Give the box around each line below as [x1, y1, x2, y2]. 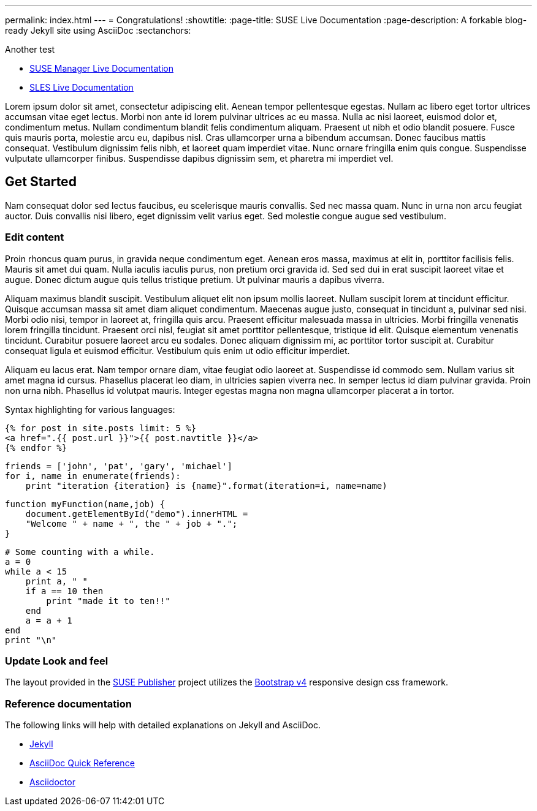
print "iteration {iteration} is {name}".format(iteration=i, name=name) [25, 480, 387, 491]
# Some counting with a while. [5, 546, 155, 557]
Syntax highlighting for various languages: [5, 404, 175, 415]
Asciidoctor [29, 777, 75, 788]
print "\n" [5, 635, 57, 645]
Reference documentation [5, 697, 132, 710]
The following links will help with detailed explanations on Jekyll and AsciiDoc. [5, 720, 321, 731]
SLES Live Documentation [29, 82, 134, 92]
